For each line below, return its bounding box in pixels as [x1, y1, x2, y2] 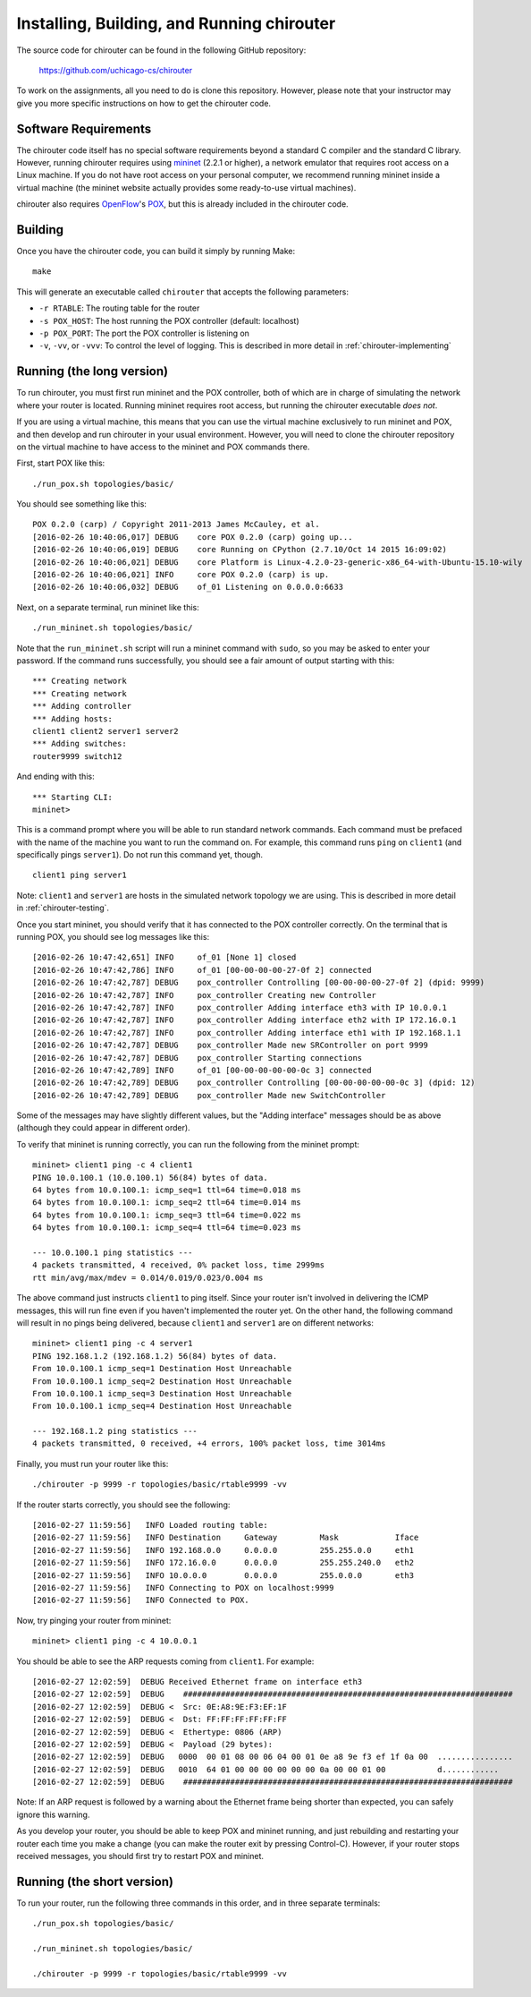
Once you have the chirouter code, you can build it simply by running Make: [16, 246, 295, 257]
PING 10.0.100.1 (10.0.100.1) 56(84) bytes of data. [32, 1173, 268, 1182]
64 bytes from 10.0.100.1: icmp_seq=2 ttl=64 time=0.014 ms [32, 1198, 301, 1208]
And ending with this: [16, 771, 95, 782]
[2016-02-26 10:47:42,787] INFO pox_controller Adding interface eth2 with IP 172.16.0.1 [32, 1015, 457, 1025]
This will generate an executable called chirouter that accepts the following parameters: [16, 286, 349, 297]
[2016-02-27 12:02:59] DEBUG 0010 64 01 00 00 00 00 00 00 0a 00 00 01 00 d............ [32, 1764, 500, 1774]
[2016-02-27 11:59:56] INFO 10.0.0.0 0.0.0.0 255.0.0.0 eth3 [32, 1570, 415, 1580]
